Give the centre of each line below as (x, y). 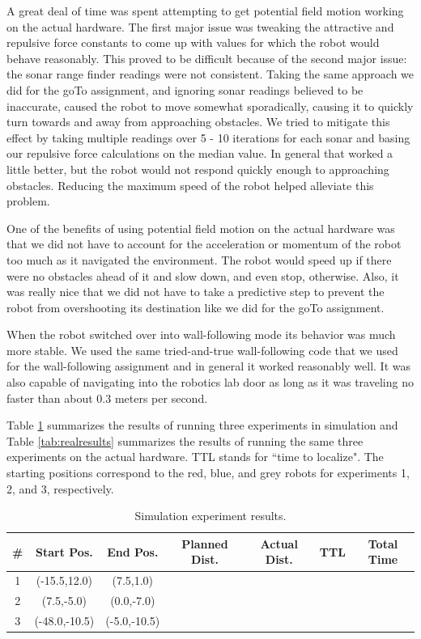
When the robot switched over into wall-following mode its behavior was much (201, 334)
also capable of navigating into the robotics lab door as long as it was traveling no (210, 382)
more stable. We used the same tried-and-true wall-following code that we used (202, 350)
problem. (28, 201)
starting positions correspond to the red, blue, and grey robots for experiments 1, (208, 473)
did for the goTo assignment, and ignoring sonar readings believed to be (185, 89)
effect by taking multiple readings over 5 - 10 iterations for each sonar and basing (208, 137)
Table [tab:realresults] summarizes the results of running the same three (185, 440)
